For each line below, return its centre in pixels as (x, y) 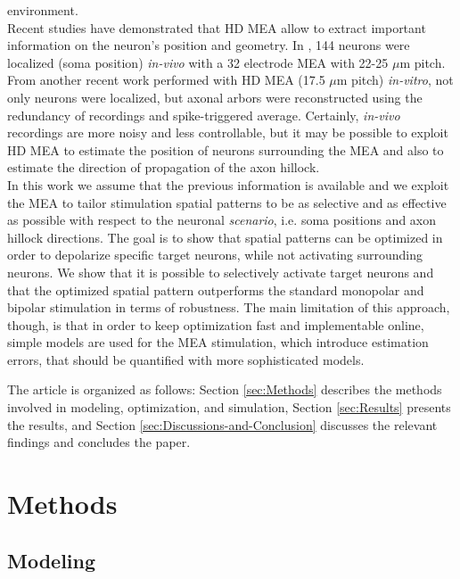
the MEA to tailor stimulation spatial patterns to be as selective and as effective (227, 202)
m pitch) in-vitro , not (395, 80)
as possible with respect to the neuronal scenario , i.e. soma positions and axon (222, 220)
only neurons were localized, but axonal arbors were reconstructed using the (215, 97)
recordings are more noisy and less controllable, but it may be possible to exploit (228, 132)
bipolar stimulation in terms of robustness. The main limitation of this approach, (229, 307)
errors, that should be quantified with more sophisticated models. (186, 359)
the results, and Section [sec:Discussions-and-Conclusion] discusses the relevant (222, 424)
